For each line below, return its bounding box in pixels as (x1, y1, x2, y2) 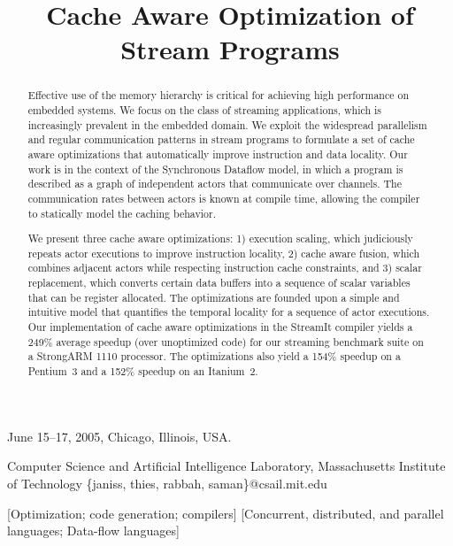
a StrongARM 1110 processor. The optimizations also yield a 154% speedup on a (27, 349, 401, 364)
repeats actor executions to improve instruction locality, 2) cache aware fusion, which (27, 245, 420, 260)
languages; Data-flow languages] (7, 521, 180, 540)
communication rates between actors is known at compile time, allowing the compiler (27, 190, 420, 205)
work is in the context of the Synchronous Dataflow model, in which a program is (27, 161, 403, 176)
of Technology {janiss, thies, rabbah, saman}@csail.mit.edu (7, 473, 327, 492)
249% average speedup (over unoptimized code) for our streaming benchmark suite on (27, 334, 424, 349)
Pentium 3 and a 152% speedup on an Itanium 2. (27, 364, 258, 379)
